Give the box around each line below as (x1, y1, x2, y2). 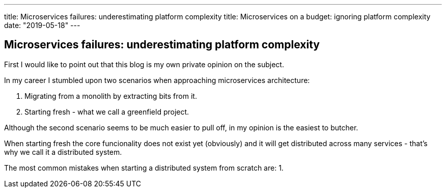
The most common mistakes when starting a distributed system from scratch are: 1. (4, 163, 284, 172)
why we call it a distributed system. (4, 147, 122, 156)
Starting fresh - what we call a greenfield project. (24, 107, 189, 116)
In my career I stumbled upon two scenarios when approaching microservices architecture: (4, 75, 310, 85)
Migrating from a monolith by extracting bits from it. (24, 91, 197, 100)
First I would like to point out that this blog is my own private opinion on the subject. (4, 60, 284, 69)
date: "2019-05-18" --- (4, 21, 80, 30)
